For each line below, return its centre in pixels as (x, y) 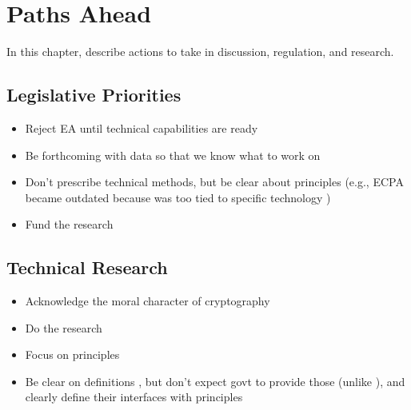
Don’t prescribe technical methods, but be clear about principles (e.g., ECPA (214, 182)
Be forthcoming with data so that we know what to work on (173, 155)
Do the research (64, 327)
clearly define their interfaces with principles (134, 397)
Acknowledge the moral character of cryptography (148, 301)
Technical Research (87, 267)
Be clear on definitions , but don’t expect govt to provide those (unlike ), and (215, 381)
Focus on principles (72, 354)
